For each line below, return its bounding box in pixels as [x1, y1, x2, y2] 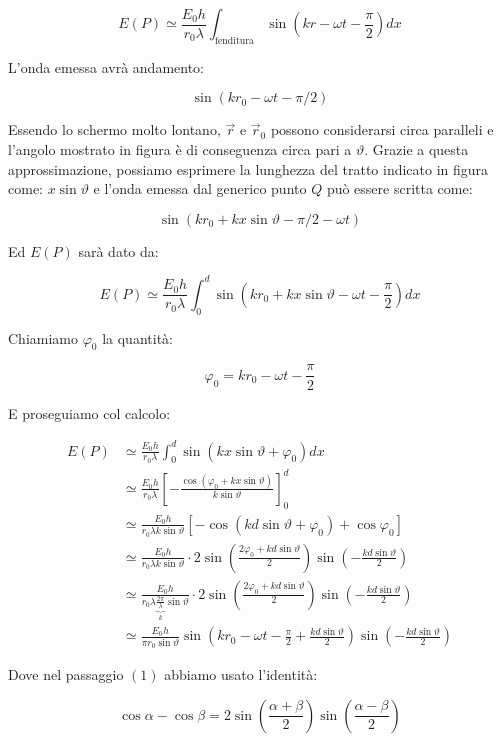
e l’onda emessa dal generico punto [93, 178, 307, 199]
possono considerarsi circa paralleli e [270, 119, 494, 140]
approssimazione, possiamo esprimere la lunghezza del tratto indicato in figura [8, 158, 489, 179]
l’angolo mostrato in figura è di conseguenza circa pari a [8, 138, 352, 159]
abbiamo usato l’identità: [164, 664, 318, 684]
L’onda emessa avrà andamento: [8, 56, 204, 77]
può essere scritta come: [326, 178, 473, 199]
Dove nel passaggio [8, 664, 124, 684]
